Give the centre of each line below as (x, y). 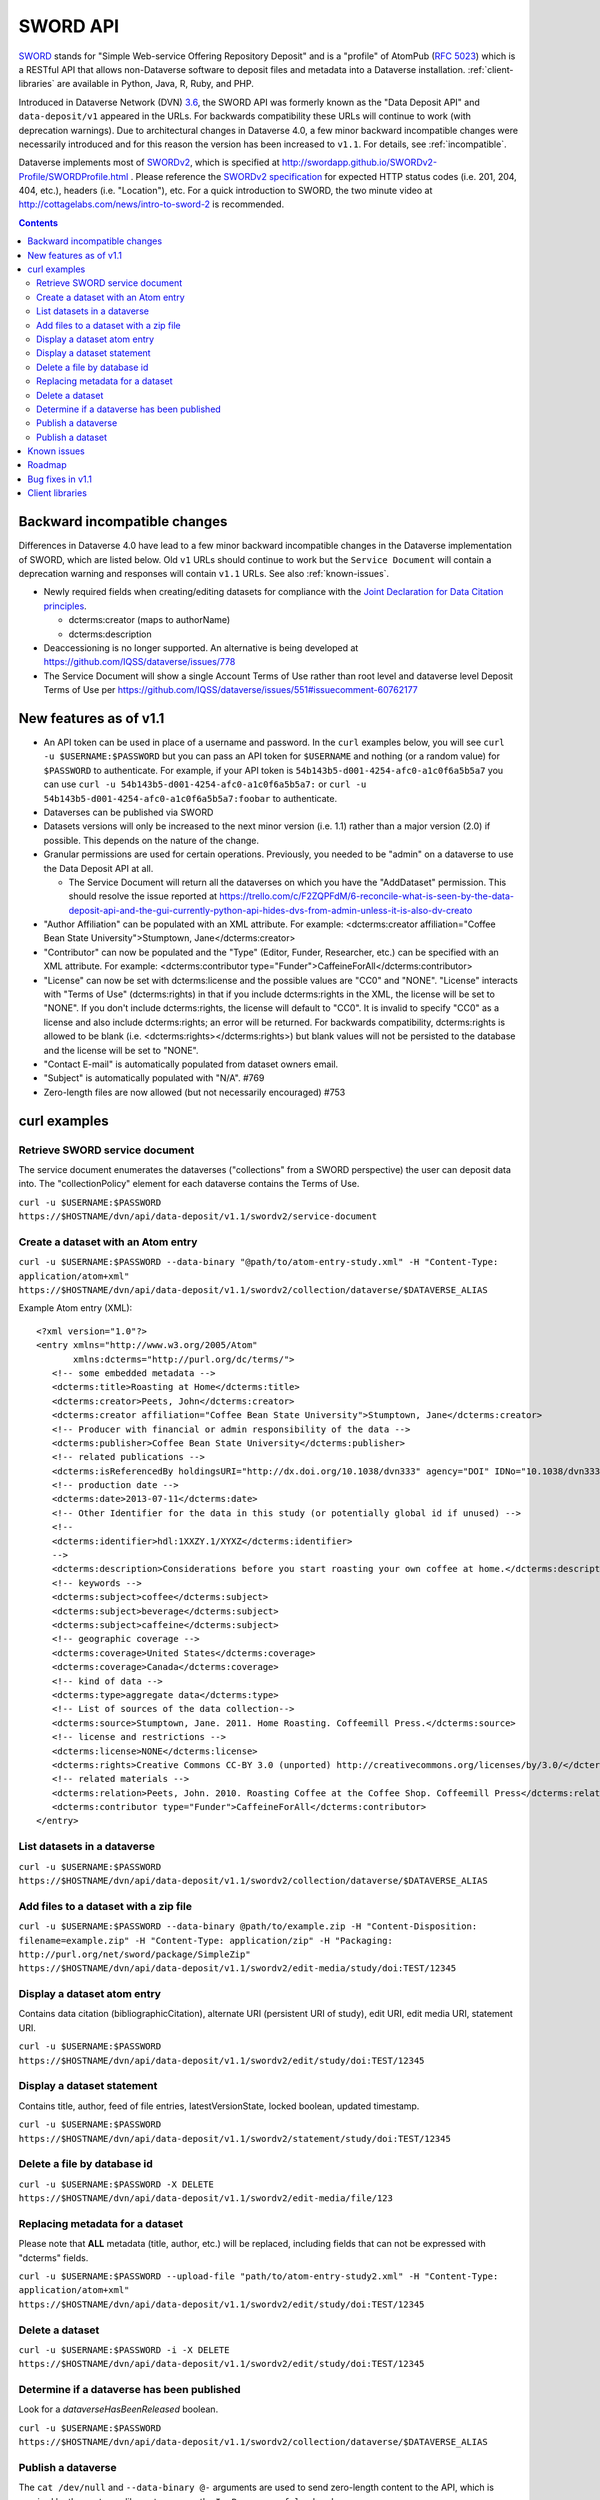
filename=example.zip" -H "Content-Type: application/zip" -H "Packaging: (206, 1940)
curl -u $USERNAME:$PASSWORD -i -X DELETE (124, 2349)
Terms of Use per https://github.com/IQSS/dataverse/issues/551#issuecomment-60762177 (231, 690)
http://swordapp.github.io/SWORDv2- (359, 162)
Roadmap (47, 465)
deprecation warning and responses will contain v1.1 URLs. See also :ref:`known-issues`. (204, 573)
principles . (65, 606)
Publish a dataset (72, 437)
